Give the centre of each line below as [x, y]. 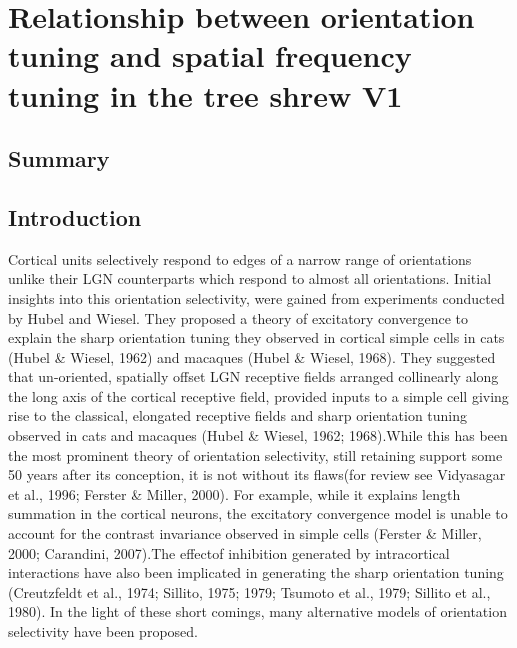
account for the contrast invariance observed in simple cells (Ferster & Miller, [245, 533]
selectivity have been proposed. [103, 631]
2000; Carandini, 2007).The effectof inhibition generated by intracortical [229, 552]
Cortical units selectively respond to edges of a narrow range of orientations [240, 258]
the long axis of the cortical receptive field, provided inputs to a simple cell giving [258, 395]
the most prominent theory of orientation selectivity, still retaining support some [255, 454]
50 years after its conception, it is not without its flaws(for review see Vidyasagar [257, 474]
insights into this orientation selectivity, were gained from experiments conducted [256, 297]
